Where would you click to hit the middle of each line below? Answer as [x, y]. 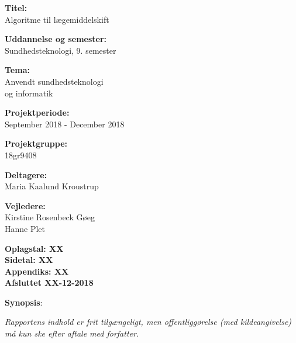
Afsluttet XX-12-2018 [49, 283]
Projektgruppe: [36, 143]
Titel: [16, 8]
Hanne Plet [25, 228]
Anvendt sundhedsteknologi [54, 81]
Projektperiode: [37, 112]
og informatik [29, 93]
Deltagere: [26, 174]
